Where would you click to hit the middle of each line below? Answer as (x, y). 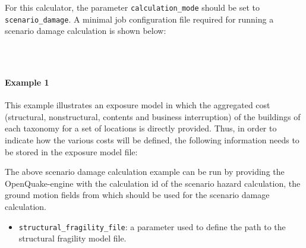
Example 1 (27, 82)
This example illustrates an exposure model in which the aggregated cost (138, 105)
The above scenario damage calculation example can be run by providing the (145, 172)
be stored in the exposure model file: (71, 151)
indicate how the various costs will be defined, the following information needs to (152, 140)
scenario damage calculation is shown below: (86, 31)
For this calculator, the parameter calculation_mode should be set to (132, 7)
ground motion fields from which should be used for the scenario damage (137, 195)
